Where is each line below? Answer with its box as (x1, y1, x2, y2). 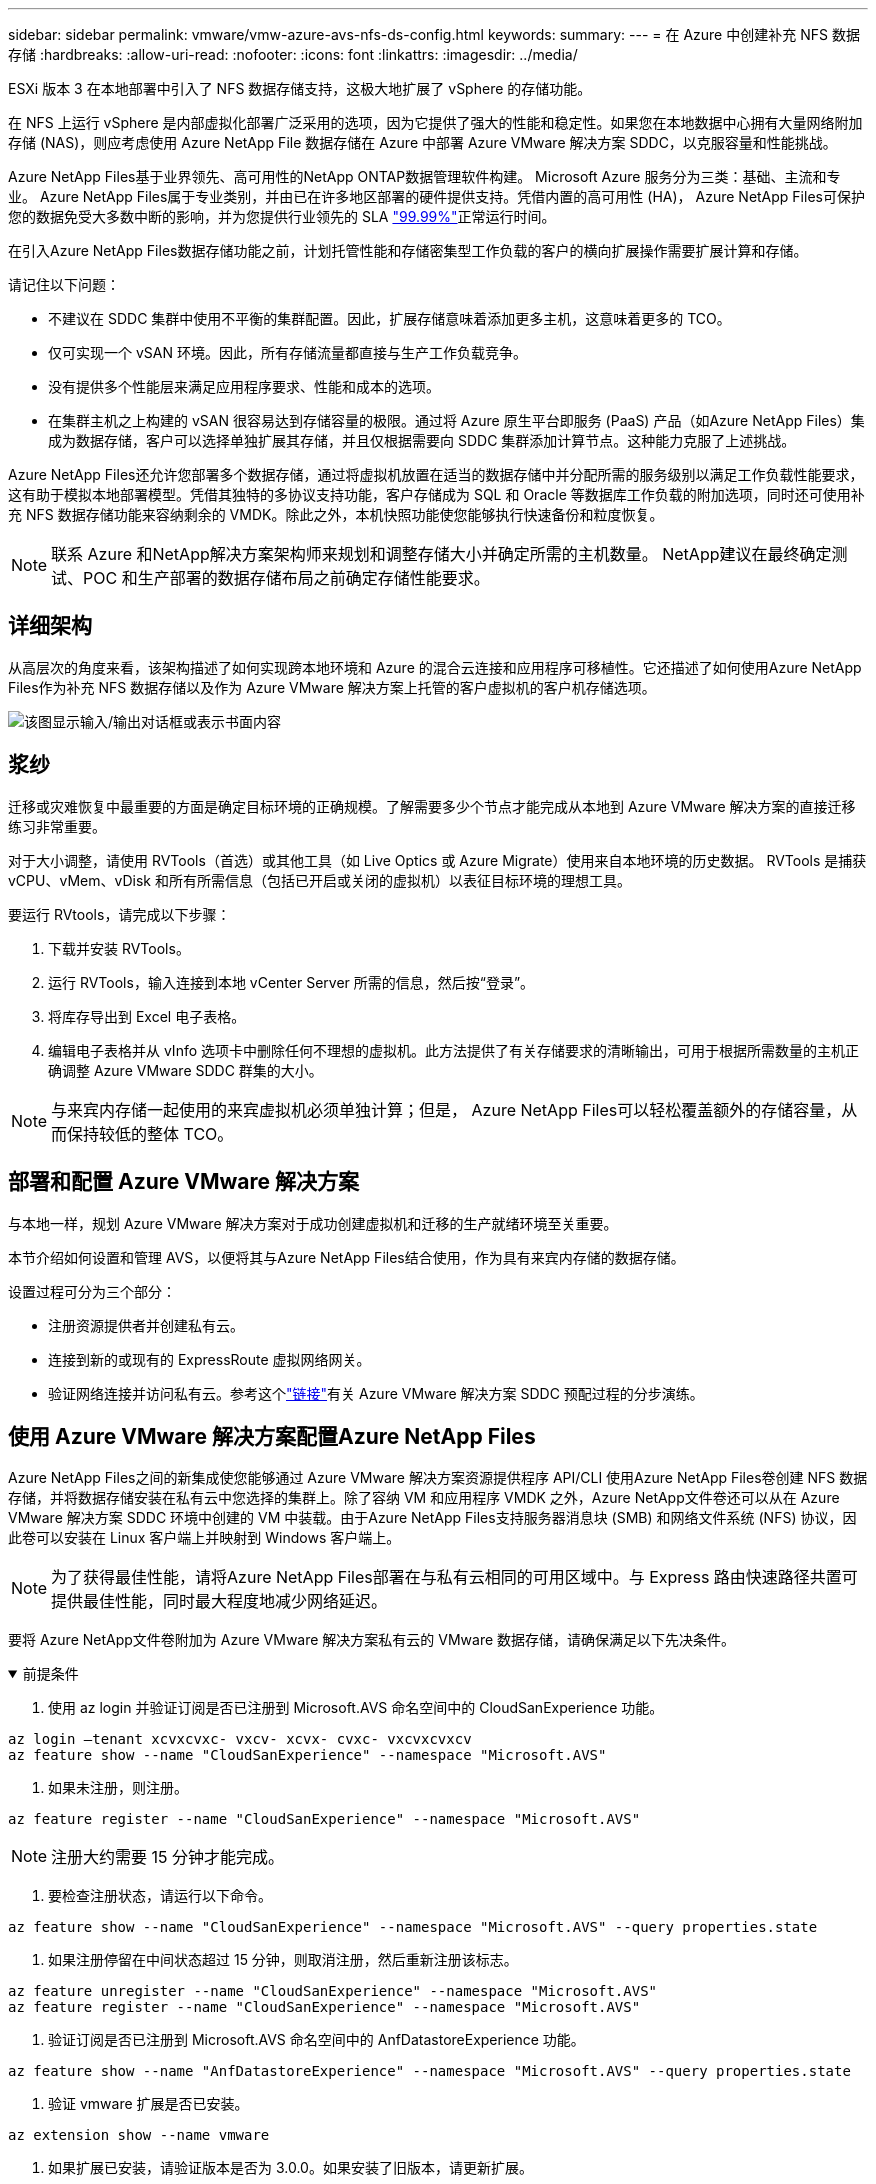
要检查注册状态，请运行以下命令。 (48, 1887, 272, 1905)
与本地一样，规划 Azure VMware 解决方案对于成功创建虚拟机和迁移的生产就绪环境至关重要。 (8, 1214, 618, 1232)
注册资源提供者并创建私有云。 (48, 1316, 244, 1334)
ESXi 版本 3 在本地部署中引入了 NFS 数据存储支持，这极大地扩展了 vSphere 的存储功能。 (8, 80, 592, 97)
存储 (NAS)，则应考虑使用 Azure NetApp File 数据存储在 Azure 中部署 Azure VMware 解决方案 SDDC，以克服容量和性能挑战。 (8, 134, 837, 151)
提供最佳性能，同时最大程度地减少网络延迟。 (51, 1591, 388, 1612)
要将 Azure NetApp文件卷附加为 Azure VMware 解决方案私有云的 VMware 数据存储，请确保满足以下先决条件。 (8, 1631, 736, 1649)
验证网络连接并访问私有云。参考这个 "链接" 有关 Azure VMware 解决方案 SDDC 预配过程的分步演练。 (48, 1384, 704, 1402)
